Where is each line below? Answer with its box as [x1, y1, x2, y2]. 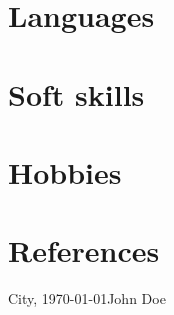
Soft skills [8, 73, 145, 114]
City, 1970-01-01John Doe [8, 288, 166, 309]
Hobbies [8, 151, 122, 192]
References [8, 230, 160, 271]
